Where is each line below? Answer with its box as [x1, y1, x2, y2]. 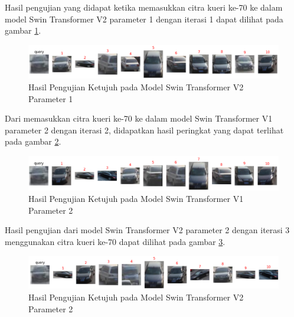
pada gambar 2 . [5, 135, 61, 148]
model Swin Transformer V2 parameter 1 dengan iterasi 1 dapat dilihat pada [5, 12, 283, 25]
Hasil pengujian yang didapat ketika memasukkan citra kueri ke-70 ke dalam [5, 1, 283, 13]
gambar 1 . [5, 24, 41, 37]
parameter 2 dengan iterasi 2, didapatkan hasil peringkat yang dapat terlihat [5, 123, 284, 136]
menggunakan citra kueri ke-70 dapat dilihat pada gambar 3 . [5, 235, 226, 247]
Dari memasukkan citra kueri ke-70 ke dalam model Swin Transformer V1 [5, 112, 273, 125]
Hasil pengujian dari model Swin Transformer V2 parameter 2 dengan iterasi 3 [5, 224, 290, 236]
